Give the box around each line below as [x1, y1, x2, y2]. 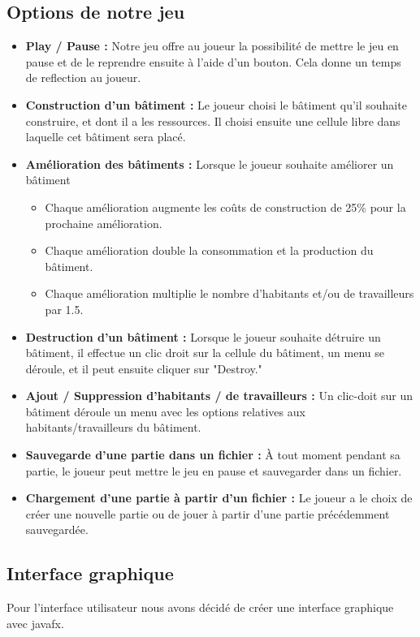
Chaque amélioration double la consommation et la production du [45, 242, 374, 259]
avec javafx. [6, 614, 64, 631]
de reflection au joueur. [25, 69, 141, 86]
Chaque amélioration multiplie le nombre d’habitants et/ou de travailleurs [45, 285, 414, 302]
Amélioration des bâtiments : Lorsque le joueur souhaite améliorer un [25, 155, 394, 172]
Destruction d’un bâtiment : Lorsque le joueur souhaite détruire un [25, 328, 381, 345]
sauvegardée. [25, 521, 89, 538]
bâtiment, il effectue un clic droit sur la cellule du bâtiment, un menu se [25, 344, 385, 361]
